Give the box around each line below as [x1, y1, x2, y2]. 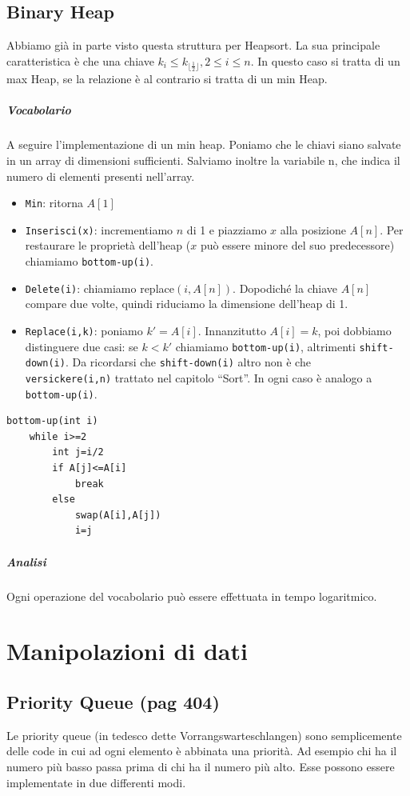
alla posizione [280, 221, 346, 238]
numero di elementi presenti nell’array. [6, 167, 195, 184]
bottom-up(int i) [6, 415, 98, 427]
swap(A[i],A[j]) [74, 509, 161, 521]
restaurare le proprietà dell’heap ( [25, 237, 191, 254]
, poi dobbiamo [317, 322, 392, 338]
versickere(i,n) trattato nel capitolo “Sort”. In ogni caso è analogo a [25, 369, 372, 386]
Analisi [6, 553, 46, 570]
